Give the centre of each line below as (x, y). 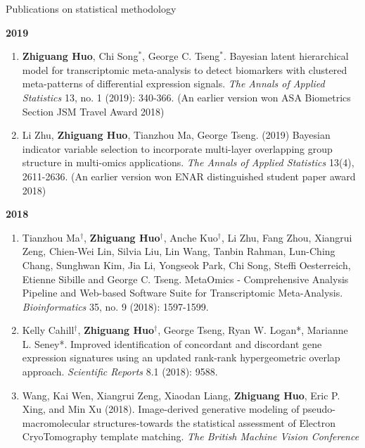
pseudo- (319, 409)
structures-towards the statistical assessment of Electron (214, 422)
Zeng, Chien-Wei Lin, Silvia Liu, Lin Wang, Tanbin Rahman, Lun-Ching (179, 251)
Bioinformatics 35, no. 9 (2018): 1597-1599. (115, 306)
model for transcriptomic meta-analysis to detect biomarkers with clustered (185, 69)
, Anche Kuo (191, 237)
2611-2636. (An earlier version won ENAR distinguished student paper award (189, 176)
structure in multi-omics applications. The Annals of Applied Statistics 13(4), (188, 162)
